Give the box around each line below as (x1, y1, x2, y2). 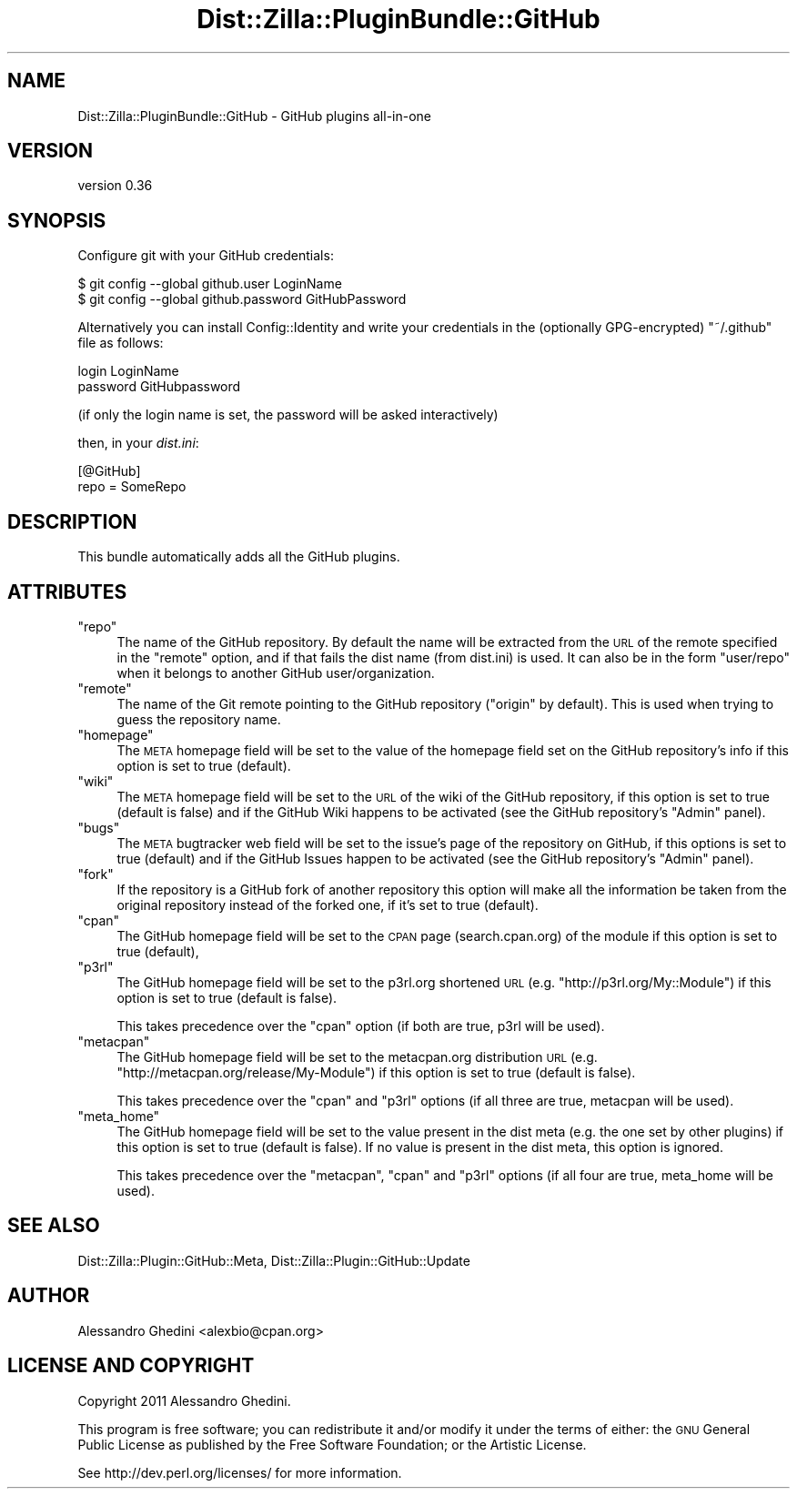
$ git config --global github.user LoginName (77, 276, 342, 292)
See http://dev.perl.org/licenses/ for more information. (77, 1464, 402, 1481)
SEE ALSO (7, 1214, 100, 1238)
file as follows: (77, 335, 164, 351)
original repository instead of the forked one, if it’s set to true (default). (116, 896, 539, 913)
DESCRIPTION (7, 510, 137, 533)
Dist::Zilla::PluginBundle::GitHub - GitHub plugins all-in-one (77, 107, 432, 124)
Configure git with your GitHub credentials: (77, 248, 334, 264)
